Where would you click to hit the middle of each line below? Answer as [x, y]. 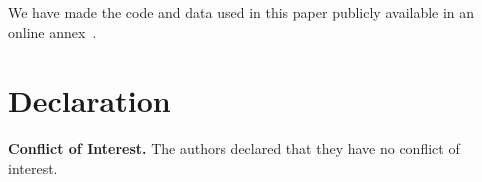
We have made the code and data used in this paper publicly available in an [241, 12]
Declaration [89, 100]
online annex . [52, 31]
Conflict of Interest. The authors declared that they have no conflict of [234, 148]
